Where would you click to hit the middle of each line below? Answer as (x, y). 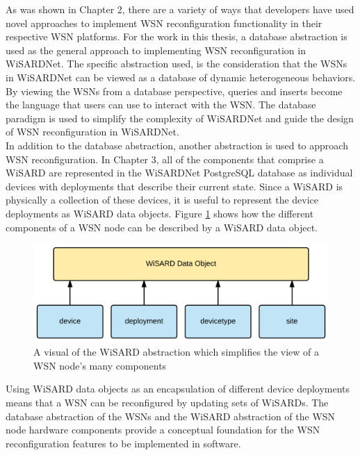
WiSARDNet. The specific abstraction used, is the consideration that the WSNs (177, 64)
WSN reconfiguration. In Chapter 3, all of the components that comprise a (165, 159)
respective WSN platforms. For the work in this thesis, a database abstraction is (177, 36)
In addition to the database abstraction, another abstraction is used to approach (177, 145)
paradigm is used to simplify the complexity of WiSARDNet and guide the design (180, 118)
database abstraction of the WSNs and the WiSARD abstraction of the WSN (171, 416)
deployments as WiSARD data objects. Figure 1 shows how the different (160, 213)
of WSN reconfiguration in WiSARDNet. (92, 132)
